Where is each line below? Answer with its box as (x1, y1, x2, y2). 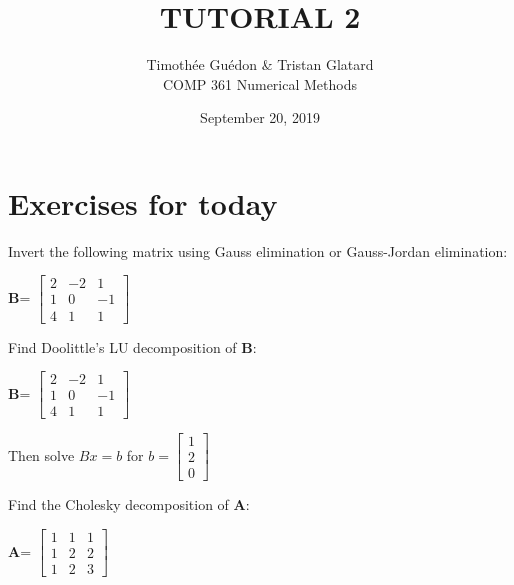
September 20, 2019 (200, 107, 320, 128)
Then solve (8, 444, 75, 465)
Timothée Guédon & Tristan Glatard (146, 54, 374, 75)
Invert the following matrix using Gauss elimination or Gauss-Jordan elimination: (8, 240, 508, 261)
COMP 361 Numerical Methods (163, 73, 357, 94)
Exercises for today (8, 182, 278, 223)
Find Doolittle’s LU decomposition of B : (8, 336, 257, 357)
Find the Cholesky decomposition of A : (8, 494, 250, 515)
